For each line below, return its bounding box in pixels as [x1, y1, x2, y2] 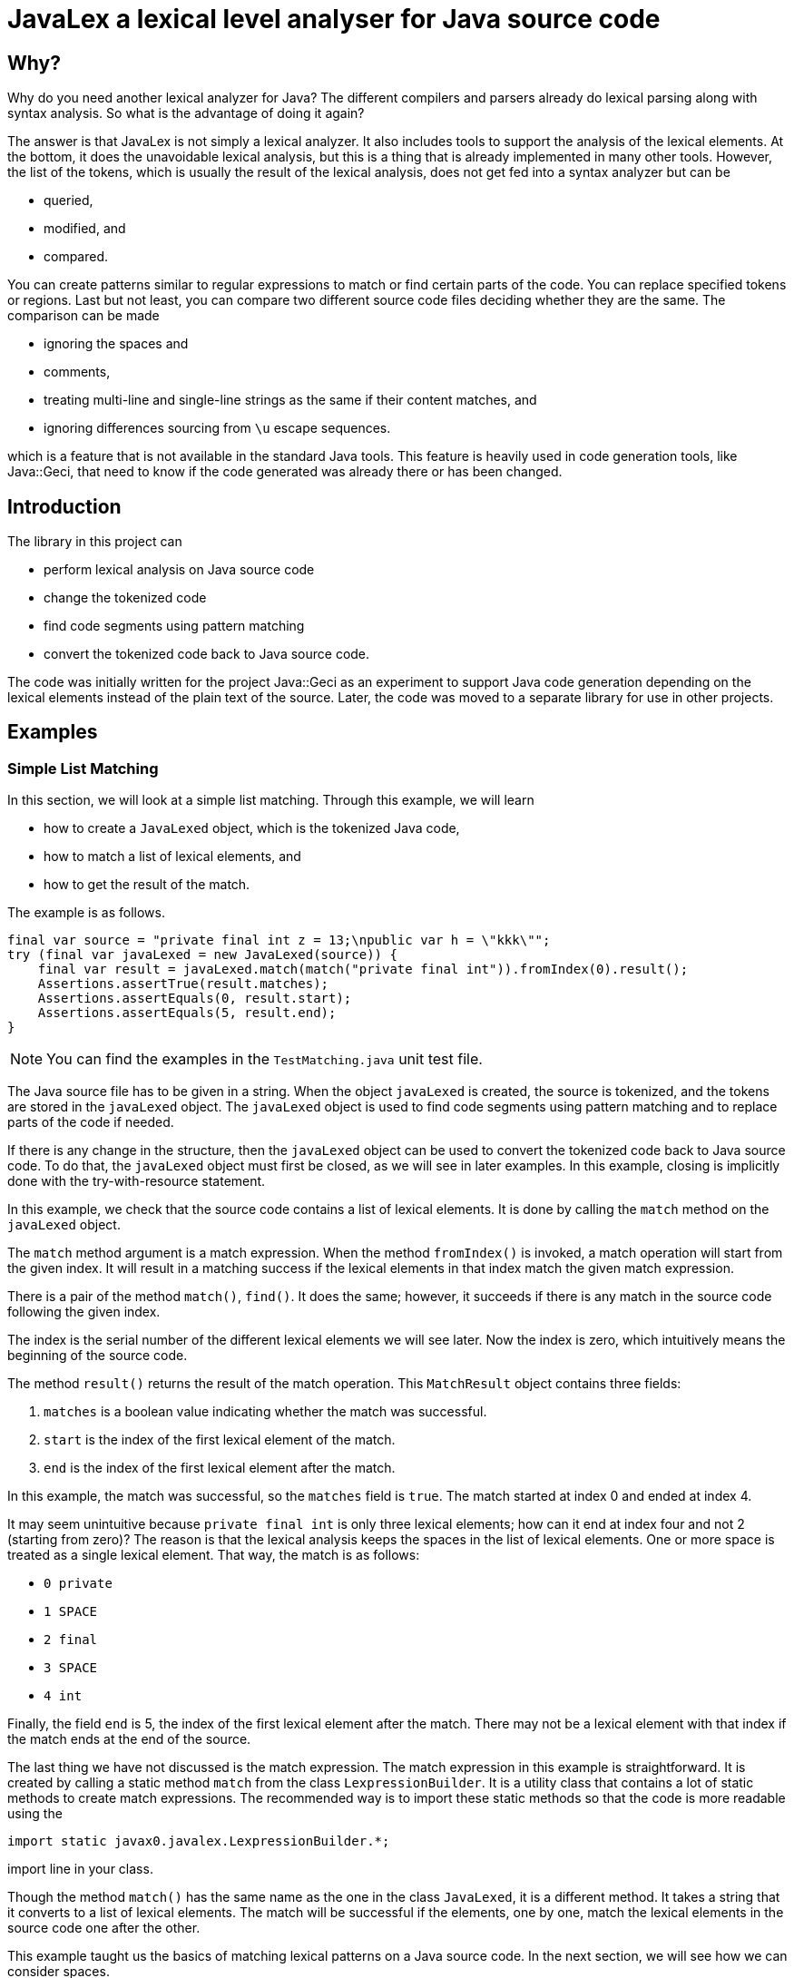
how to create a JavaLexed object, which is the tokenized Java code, [44, 820, 460, 837]
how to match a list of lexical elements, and [44, 848, 301, 865]
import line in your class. [7, 1861, 153, 1877]
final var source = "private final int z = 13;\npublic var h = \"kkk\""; [7, 933, 551, 948]
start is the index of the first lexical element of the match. [44, 1432, 396, 1448]
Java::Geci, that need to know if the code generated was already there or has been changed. [7, 464, 563, 480]
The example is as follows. [7, 905, 165, 921]
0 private [44, 1576, 113, 1591]
